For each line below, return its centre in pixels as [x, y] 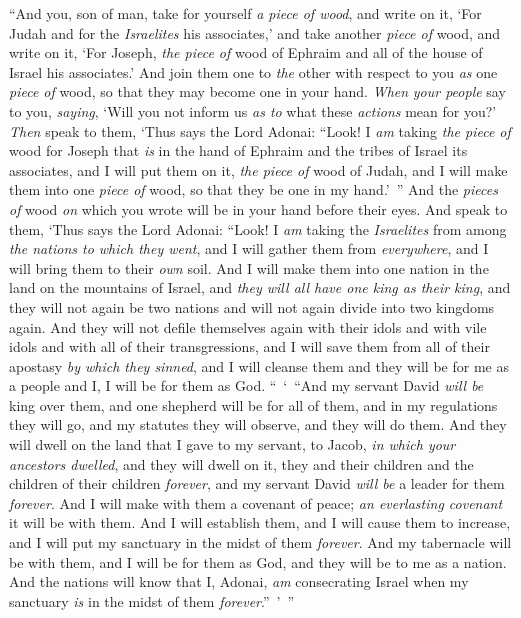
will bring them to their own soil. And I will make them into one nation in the [249, 267]
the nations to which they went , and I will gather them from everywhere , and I [249, 248]
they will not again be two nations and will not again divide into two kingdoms [252, 306]
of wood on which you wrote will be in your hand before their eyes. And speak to [258, 208]
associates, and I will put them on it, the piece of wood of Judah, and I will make [258, 169]
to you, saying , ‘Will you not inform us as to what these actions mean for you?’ [253, 110]
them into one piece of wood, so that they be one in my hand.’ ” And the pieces [253, 189]
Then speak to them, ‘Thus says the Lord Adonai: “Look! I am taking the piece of [260, 130]
